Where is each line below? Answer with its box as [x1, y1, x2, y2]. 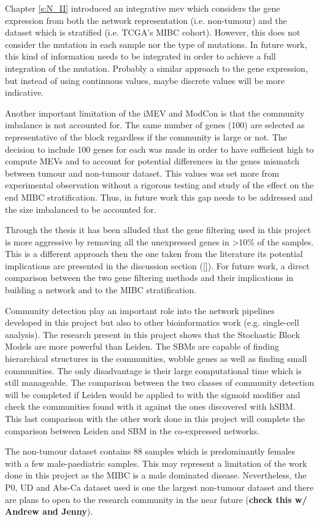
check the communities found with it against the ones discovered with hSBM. [5, 400, 296, 413]
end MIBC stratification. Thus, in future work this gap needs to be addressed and [5, 190, 313, 203]
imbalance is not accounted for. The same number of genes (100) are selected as [5, 118, 305, 131]
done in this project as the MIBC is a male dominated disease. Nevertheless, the [5, 469, 307, 482]
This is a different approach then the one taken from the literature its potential [5, 247, 303, 260]
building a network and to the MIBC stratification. [5, 283, 197, 296]
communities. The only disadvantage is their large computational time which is [5, 364, 302, 377]
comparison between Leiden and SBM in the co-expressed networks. [5, 424, 259, 437]
